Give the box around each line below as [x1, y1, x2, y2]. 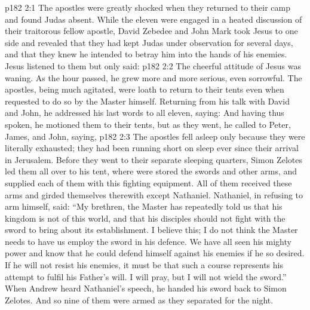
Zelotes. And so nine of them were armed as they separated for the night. [5, 293, 274, 306]
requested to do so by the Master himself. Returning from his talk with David [5, 94, 290, 107]
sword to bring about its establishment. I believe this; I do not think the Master [5, 223, 298, 236]
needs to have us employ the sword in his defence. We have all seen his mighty [5, 235, 291, 247]
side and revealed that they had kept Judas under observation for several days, [5, 36, 293, 48]
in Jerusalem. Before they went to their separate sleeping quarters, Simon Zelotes [5, 153, 302, 165]
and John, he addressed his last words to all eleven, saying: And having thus [5, 106, 284, 119]
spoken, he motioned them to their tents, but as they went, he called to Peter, [5, 118, 291, 130]
